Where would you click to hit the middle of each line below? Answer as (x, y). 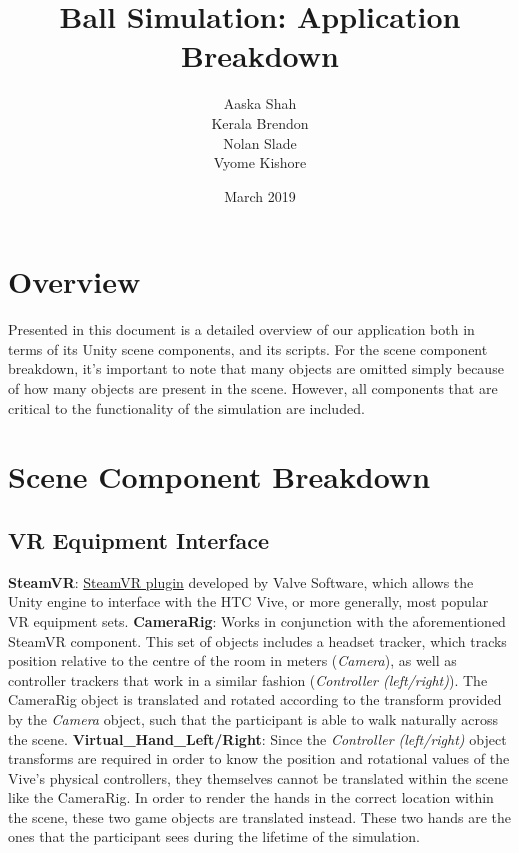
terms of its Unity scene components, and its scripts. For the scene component (248, 348)
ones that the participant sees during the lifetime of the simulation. (214, 836)
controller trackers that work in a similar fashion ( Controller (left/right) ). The (248, 679)
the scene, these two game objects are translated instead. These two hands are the (260, 816)
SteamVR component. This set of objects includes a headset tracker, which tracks (257, 640)
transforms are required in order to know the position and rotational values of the (259, 758)
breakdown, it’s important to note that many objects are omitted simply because (256, 368)
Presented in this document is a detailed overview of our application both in (241, 329)
